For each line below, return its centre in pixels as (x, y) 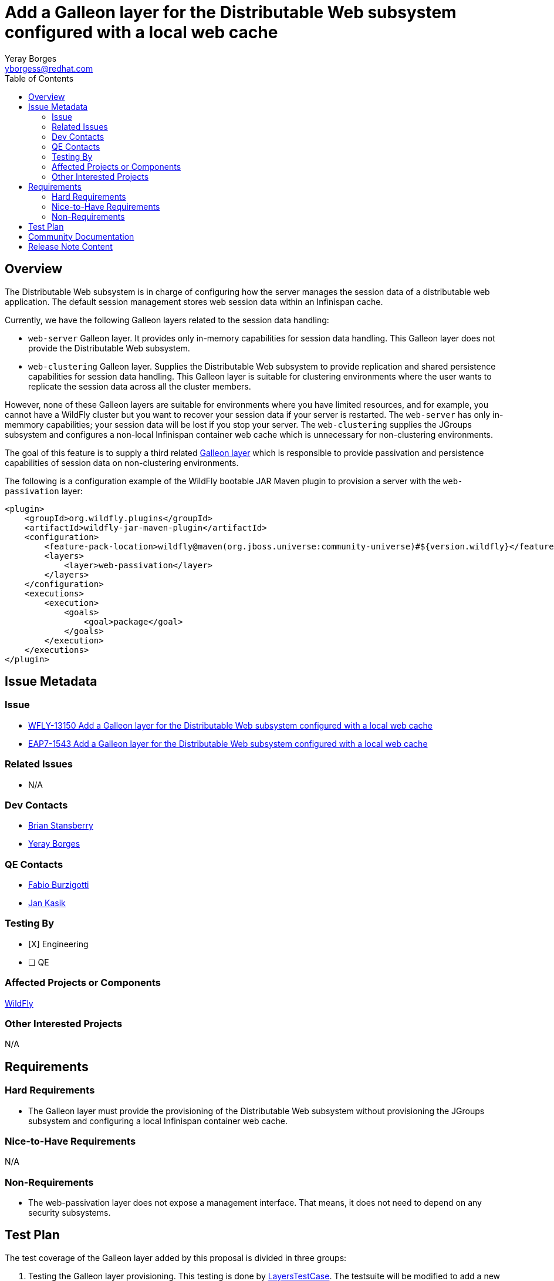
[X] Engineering (58, 944)
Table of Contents (39, 78)
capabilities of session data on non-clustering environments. (122, 462)
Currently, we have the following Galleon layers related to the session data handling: (167, 320)
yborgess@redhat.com (49, 68)
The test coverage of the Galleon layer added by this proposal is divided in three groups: (176, 1257)
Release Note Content (70, 246)
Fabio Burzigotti (59, 885)
